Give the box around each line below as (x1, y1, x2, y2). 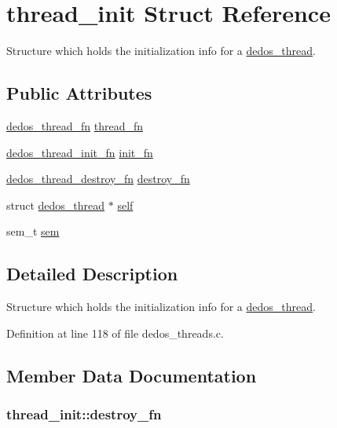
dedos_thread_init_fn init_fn (6, 144, 153, 160)
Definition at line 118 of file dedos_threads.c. (6, 324, 224, 341)
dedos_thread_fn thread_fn (6, 117, 144, 134)
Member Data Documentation (6, 363, 257, 387)
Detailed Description (6, 262, 178, 286)
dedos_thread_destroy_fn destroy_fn (6, 170, 190, 187)
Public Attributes (6, 81, 152, 105)
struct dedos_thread (6, 196, 105, 213)
